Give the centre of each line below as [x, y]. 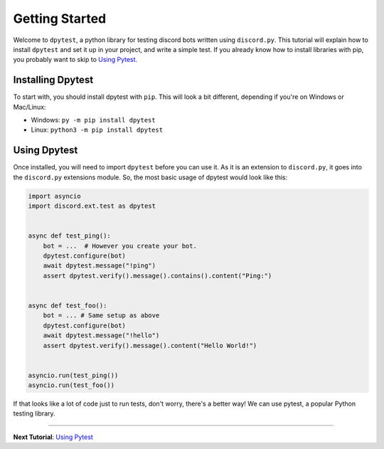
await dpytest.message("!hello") [101, 336]
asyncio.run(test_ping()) [73, 375]
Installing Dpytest [53, 80]
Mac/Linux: [30, 107]
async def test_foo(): [68, 305]
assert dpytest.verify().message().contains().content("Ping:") [158, 275]
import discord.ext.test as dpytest [92, 206]
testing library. [34, 413]
